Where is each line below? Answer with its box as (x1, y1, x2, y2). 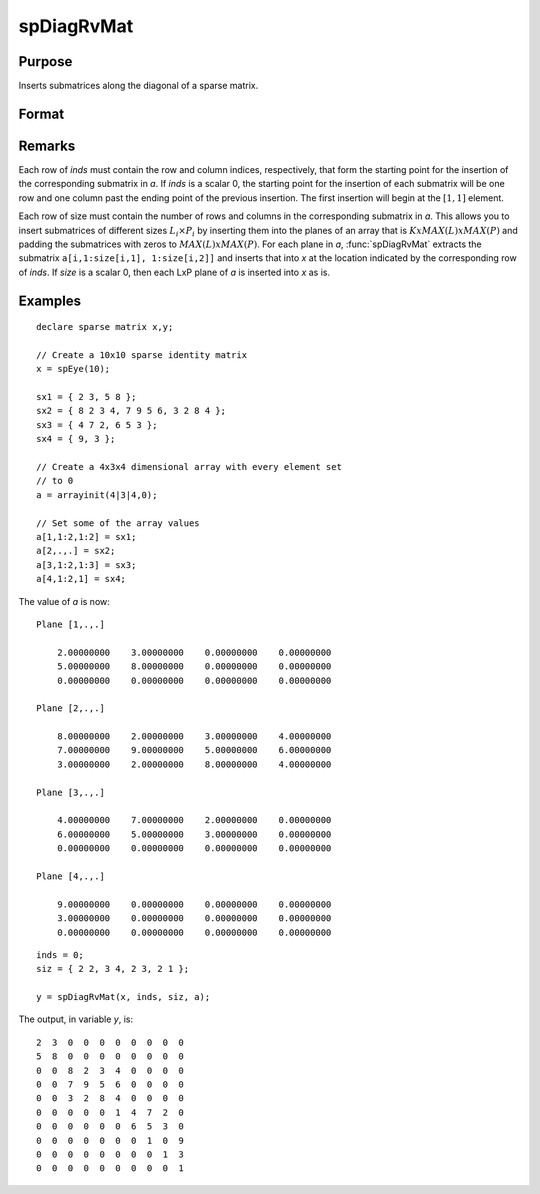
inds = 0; (36, 949, 84, 960)
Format (18, 105, 65, 122)
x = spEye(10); (36, 363, 111, 375)
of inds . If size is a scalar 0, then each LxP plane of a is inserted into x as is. (18, 266, 331, 278)
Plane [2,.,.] (36, 703, 105, 714)
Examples (18, 292, 82, 309)
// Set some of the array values (36, 517, 200, 529)
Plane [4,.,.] (36, 870, 105, 882)
